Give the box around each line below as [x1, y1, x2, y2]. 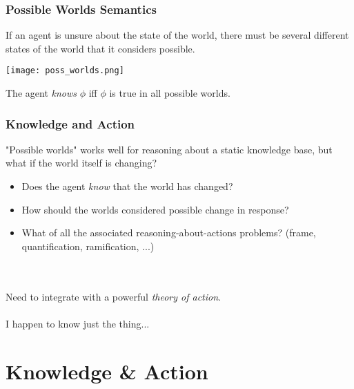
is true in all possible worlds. [109, 86, 230, 100]
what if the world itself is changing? [6, 155, 157, 170]
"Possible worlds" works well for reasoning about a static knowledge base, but [6, 142, 333, 156]
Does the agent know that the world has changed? [21, 179, 233, 193]
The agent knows [6, 86, 77, 100]
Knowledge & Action [6, 357, 208, 385]
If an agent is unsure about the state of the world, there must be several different [6, 28, 349, 42]
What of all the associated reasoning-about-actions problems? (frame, [21, 225, 316, 240]
